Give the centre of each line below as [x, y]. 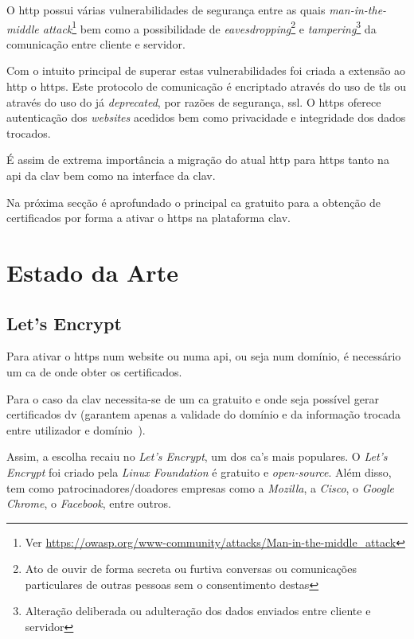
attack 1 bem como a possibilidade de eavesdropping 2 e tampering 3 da [209, 27]
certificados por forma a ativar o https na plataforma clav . [148, 218]
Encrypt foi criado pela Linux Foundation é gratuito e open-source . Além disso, [199, 471]
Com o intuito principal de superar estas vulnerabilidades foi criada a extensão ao [206, 70]
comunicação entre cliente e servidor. [96, 43]
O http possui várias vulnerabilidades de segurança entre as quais [166, 10]
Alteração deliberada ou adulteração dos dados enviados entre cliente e [198, 611]
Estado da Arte [92, 272]
